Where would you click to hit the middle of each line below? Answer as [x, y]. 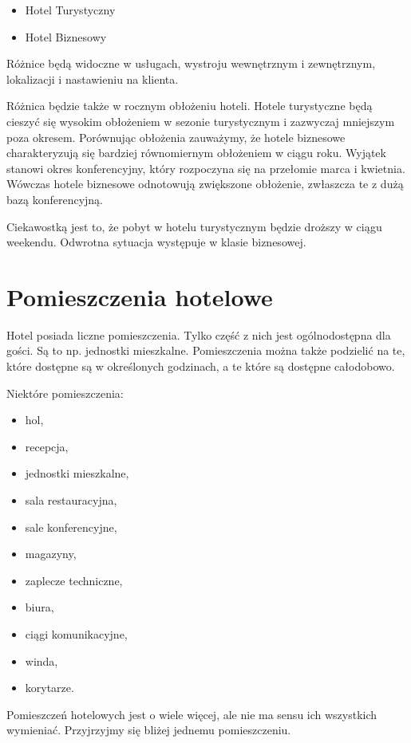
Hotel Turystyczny [70, 10]
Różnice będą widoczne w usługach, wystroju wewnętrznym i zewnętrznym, [191, 63]
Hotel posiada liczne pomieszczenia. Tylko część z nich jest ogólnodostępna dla [199, 334]
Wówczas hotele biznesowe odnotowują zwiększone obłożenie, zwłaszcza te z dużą [205, 184]
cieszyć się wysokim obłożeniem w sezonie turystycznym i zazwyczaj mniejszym [201, 121]
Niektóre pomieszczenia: [65, 393]
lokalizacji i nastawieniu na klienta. [93, 79]
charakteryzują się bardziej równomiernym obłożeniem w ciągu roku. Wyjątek [196, 153]
